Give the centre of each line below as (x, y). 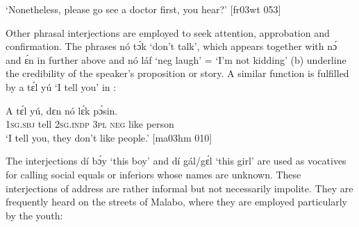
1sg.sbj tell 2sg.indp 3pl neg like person (90, 124)
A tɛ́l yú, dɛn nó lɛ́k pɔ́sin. (62, 110)
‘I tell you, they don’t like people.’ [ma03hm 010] (109, 137)
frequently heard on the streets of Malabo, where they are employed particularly (176, 202)
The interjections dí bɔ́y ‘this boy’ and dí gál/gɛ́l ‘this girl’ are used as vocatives (176, 161)
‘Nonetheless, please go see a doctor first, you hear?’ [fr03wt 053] (143, 9)
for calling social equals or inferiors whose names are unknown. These (153, 174)
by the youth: (34, 215)
